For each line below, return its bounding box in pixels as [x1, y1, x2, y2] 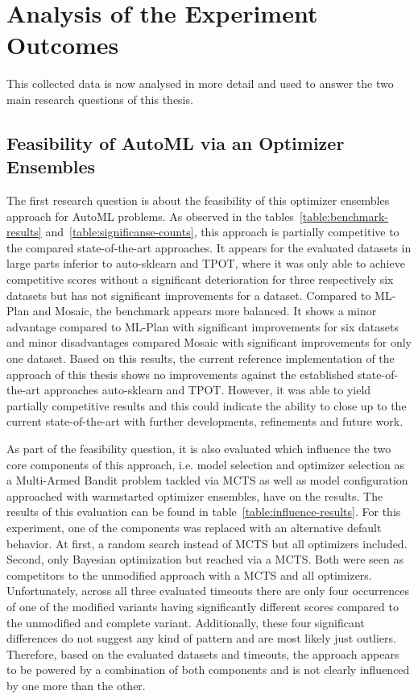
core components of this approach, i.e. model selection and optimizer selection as [6, 456, 404, 472]
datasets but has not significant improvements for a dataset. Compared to [6, 286, 371, 303]
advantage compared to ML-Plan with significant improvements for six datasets [6, 318, 399, 335]
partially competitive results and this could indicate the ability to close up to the [6, 397, 407, 414]
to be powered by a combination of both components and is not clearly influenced [6, 661, 410, 678]
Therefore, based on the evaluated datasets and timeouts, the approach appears [6, 645, 399, 662]
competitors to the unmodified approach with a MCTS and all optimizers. [6, 566, 372, 583]
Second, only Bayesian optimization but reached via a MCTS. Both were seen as [6, 551, 404, 568]
